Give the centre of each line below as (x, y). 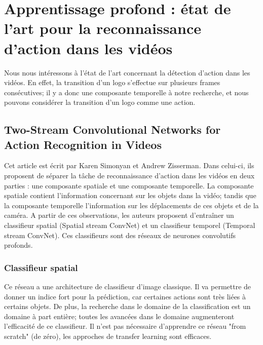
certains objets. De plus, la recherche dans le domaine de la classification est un (127, 306)
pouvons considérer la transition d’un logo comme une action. (100, 102)
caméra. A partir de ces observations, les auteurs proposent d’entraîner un (119, 215)
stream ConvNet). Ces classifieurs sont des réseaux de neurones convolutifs (120, 235)
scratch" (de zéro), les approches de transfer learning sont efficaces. (108, 336)
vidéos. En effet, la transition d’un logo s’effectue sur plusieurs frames (112, 82)
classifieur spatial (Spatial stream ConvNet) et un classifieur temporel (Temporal (130, 225)
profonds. (18, 245)
